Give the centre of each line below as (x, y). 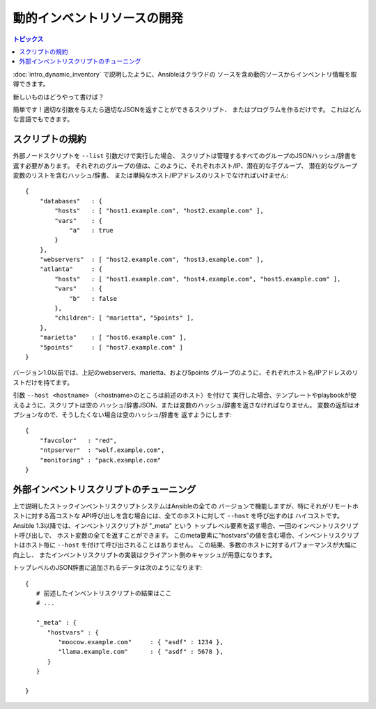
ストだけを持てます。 (43, 382)
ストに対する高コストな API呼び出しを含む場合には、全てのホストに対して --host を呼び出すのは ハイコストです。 (178, 516)
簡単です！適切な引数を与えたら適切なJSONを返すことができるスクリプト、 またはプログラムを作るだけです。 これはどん (187, 109)
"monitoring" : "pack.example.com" (100, 460)
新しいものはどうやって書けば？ (58, 97)
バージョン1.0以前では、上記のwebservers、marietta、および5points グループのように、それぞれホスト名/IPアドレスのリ (186, 373)
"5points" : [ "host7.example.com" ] (111, 347)
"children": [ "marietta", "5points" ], (124, 318)
